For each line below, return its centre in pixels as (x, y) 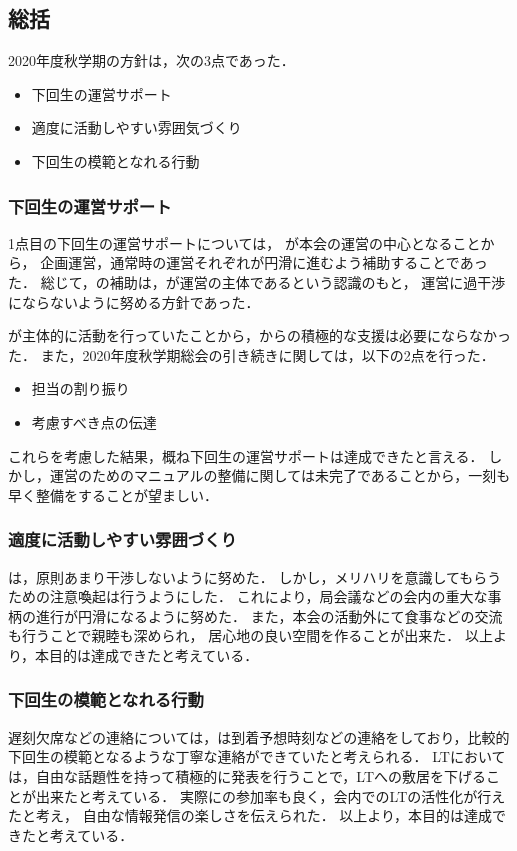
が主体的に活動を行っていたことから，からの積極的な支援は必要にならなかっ (259, 335)
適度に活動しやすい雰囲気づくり (136, 127)
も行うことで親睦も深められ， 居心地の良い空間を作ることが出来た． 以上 (250, 635)
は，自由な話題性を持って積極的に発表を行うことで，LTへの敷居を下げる (247, 775)
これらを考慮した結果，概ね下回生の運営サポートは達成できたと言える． (246, 455)
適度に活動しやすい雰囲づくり (122, 539)
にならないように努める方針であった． (134, 301)
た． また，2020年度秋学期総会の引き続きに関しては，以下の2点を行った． (251, 354)
